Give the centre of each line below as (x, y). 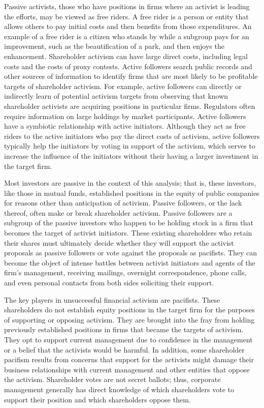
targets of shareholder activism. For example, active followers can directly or (123, 86)
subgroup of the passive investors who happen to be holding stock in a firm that (129, 223)
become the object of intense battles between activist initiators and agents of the (130, 262)
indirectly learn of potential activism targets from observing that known (116, 96)
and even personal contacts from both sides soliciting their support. (109, 283)
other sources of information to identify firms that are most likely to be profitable (131, 76)
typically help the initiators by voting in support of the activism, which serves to (130, 146)
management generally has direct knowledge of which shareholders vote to (119, 389)
